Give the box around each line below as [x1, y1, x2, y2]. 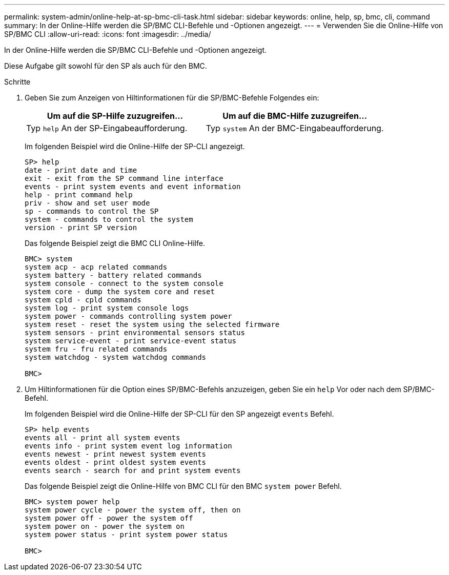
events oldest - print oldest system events [25, 458, 207, 466]
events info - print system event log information [25, 442, 232, 450]
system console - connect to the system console [25, 279, 223, 287]
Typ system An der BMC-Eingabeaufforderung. [206, 123, 384, 133]
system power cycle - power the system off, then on [25, 506, 241, 514]
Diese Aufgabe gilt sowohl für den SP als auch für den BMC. [4, 61, 207, 70]
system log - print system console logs [25, 304, 189, 312]
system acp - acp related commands [25, 263, 168, 271]
